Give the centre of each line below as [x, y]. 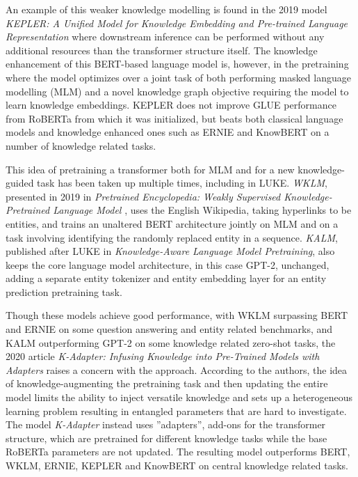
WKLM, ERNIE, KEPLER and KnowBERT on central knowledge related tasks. [177, 465]
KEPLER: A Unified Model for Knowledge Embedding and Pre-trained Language [177, 23]
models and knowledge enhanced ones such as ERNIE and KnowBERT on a [168, 132]
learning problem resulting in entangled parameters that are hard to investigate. [176, 410]
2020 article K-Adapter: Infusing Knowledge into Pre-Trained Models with [163, 356]
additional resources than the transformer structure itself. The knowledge [162, 50]
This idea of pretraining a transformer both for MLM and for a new [150, 169]
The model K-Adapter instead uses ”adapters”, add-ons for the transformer [166, 424]
